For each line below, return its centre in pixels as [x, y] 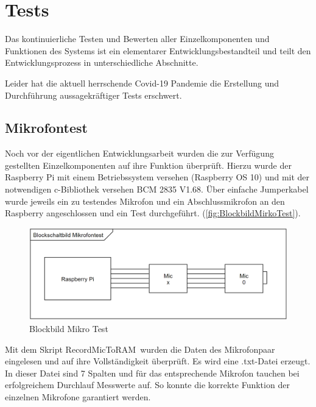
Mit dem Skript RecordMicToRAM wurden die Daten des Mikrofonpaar [140, 349]
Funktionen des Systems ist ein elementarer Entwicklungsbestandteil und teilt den [158, 50]
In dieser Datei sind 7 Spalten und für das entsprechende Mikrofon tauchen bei [152, 373]
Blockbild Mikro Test [69, 328]
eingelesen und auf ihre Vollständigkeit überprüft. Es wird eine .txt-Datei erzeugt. [158, 361]
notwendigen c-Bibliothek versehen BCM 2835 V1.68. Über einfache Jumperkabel [157, 189]
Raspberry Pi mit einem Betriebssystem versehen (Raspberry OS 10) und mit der [157, 177]
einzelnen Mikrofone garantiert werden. [78, 396]
